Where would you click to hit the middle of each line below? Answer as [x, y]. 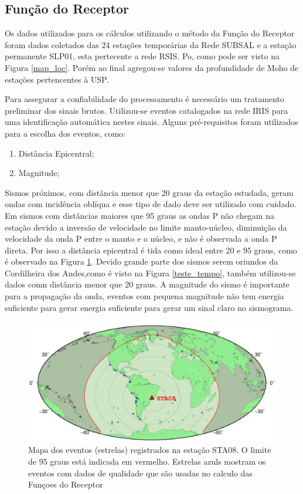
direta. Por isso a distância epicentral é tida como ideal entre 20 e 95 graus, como [151, 250]
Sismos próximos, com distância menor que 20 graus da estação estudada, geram [149, 192]
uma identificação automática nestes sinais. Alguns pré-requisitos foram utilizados [151, 122]
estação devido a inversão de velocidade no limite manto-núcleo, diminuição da [146, 227]
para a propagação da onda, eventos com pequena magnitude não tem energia [144, 296]
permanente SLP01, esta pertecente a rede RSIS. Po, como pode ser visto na [142, 56]
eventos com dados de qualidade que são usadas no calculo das [140, 473]
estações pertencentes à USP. [57, 79]
